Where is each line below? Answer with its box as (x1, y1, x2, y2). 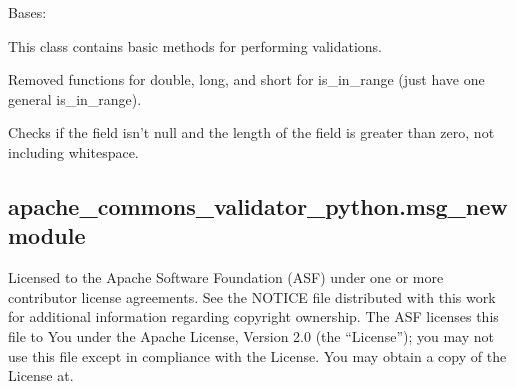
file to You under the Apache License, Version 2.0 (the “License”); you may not (8, 325, 494, 346)
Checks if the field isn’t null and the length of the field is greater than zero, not (8, 122, 495, 143)
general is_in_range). (8, 88, 142, 109)
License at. (8, 365, 74, 386)
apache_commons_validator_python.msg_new (8, 190, 508, 221)
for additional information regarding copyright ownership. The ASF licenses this (8, 306, 499, 327)
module (8, 220, 86, 251)
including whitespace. (8, 141, 139, 162)
